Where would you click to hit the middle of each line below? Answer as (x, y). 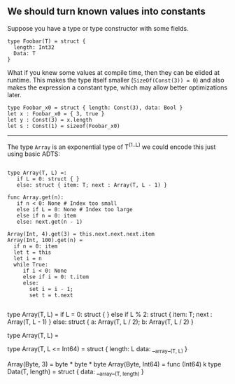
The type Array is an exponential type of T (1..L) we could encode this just (112, 146)
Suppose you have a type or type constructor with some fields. (98, 28)
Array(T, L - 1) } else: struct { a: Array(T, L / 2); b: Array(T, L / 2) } (101, 322)
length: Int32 (34, 47)
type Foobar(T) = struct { (47, 41)
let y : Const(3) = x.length (50, 120)
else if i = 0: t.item (56, 277)
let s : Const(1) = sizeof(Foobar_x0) (64, 126)
